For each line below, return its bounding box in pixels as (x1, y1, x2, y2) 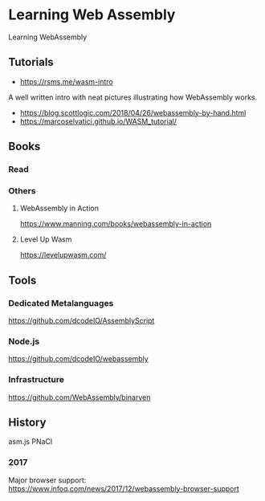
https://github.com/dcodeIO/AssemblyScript (8, 316, 155, 326)
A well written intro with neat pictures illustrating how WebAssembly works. (8, 92, 258, 102)
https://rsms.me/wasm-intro (19, 76, 114, 86)
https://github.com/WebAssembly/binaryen (8, 392, 151, 402)
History (8, 416, 47, 430)
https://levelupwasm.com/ (19, 250, 107, 260)
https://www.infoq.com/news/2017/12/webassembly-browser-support (8, 483, 239, 493)
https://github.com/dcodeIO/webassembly (8, 354, 149, 364)
